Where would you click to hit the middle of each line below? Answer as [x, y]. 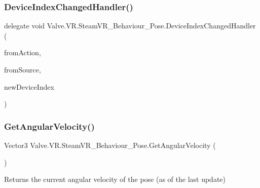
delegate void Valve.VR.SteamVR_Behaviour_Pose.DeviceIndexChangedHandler [130, 26]
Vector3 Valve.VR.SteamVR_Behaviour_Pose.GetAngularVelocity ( [110, 145]
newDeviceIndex [29, 86]
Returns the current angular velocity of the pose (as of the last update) [115, 179]
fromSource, [23, 69]
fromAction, [23, 52]
